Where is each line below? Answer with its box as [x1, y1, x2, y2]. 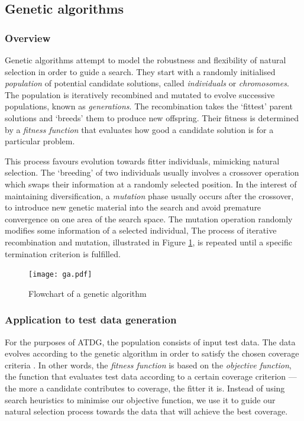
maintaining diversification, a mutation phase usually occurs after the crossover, [5, 189, 294, 202]
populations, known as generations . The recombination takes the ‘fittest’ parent [5, 100, 293, 112]
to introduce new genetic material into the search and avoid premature [5, 201, 261, 213]
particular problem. [5, 135, 75, 147]
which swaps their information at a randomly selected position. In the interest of [5, 177, 297, 190]
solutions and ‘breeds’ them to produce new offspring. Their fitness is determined [5, 111, 299, 124]
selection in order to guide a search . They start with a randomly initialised [5, 65, 276, 77]
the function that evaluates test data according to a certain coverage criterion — [5, 370, 297, 383]
